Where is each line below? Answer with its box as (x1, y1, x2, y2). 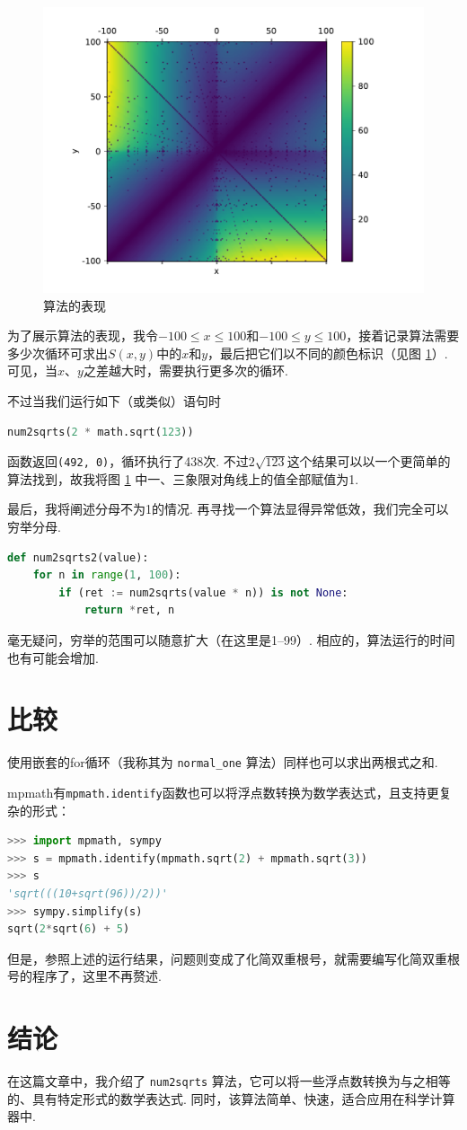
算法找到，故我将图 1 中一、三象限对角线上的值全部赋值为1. (7, 469, 359, 488)
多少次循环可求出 (7, 343, 108, 362)
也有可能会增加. (7, 648, 99, 667)
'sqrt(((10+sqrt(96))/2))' (7, 887, 168, 900)
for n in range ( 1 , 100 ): (32, 569, 181, 582)
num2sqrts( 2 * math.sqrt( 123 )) (7, 425, 194, 438)
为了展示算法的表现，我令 (7, 326, 158, 345)
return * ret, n (84, 604, 175, 617)
